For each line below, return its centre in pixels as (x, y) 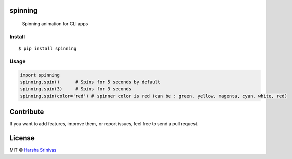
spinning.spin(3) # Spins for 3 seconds (76, 89)
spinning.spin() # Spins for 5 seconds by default (90, 82)
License (22, 138)
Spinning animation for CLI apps (55, 24)
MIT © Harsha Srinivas (33, 150)
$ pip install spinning (47, 48)
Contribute (27, 112)
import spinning (40, 75)
